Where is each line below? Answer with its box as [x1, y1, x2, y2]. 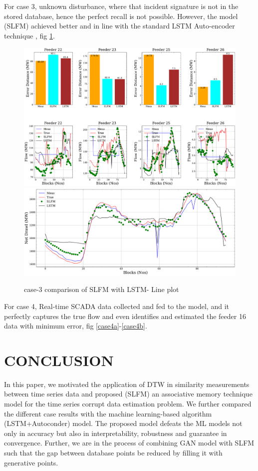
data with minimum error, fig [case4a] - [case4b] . [4, 320, 147, 331]
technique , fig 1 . [4, 30, 55, 40]
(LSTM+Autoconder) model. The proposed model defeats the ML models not [4, 418, 243, 428]
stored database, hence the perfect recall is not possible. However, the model [4, 10, 238, 21]
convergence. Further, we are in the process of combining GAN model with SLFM [4, 437, 255, 448]
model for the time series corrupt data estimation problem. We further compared [4, 398, 252, 409]
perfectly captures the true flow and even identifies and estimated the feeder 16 [4, 310, 246, 321]
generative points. [4, 457, 58, 467]
